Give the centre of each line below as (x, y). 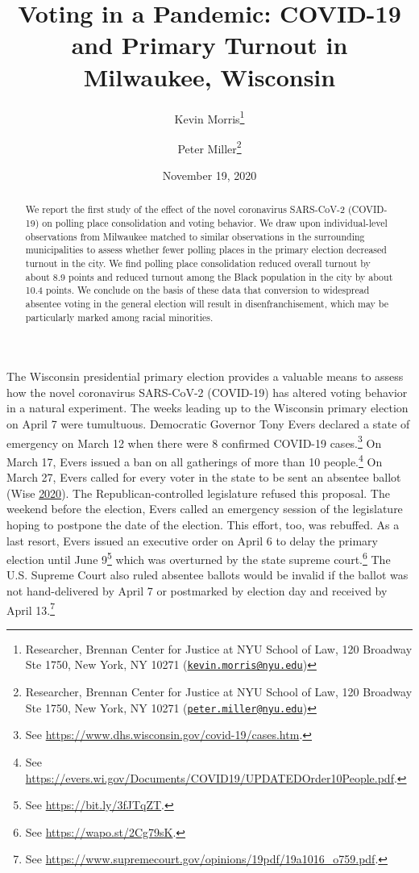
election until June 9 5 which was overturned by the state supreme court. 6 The (199, 558)
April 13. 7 (31, 608)
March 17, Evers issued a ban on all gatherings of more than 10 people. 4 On (195, 460)
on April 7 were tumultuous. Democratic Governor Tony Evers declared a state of (208, 424)
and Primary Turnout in (209, 45)
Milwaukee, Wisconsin (209, 76)
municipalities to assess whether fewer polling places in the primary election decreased (206, 250)
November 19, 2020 (209, 175)
